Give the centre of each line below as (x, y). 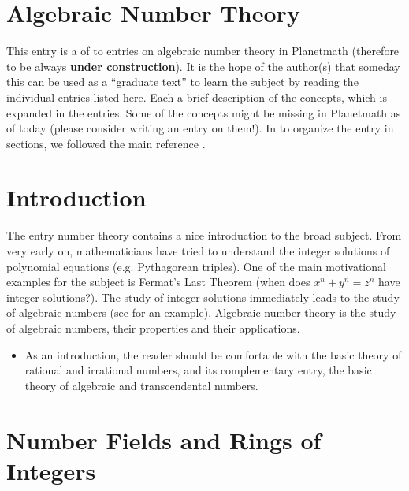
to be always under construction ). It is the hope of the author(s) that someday (203, 66)
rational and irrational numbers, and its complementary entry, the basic (198, 370)
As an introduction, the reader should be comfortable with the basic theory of (213, 354)
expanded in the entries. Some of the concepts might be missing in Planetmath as (204, 112)
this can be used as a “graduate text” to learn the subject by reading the (182, 82)
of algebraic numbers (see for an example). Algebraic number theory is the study (201, 312)
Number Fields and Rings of (164, 439)
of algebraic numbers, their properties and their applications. (153, 327)
